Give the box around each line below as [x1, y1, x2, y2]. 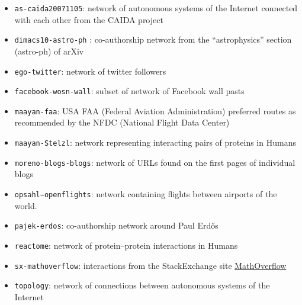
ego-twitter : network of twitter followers [14, 65, 166, 77]
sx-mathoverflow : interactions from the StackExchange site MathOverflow [14, 259, 287, 271]
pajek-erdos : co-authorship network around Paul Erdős [14, 219, 219, 232]
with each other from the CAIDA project [14, 13, 163, 25]
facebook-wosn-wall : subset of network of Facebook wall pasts [14, 85, 245, 97]
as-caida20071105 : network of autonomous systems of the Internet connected [14, 2, 298, 14]
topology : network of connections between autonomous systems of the [14, 279, 270, 291]
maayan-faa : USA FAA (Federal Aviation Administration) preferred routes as [14, 104, 296, 117]
